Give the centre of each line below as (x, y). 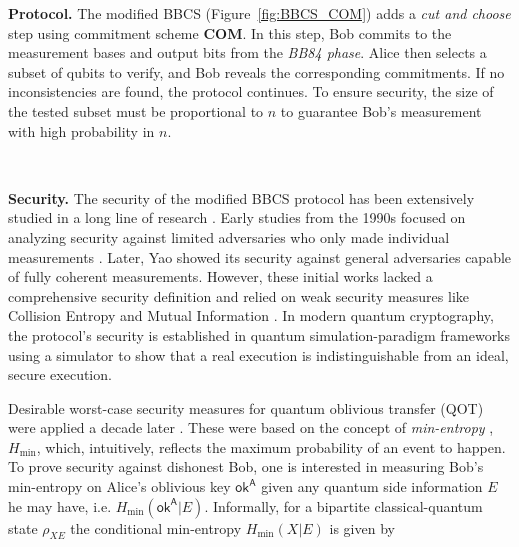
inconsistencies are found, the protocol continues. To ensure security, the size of (251, 91)
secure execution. (60, 374)
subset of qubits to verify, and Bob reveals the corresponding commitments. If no (256, 71)
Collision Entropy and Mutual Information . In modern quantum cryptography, (251, 315)
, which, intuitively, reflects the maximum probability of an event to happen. (271, 446)
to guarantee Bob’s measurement (381, 110)
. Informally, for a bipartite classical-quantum (343, 505)
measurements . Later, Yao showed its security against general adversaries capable (260, 256)
